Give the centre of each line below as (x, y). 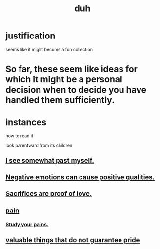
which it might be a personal (64, 80)
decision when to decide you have (76, 90)
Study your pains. (27, 224)
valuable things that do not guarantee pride (73, 240)
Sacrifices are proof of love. (49, 194)
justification (30, 36)
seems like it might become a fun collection (49, 49)
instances (26, 123)
